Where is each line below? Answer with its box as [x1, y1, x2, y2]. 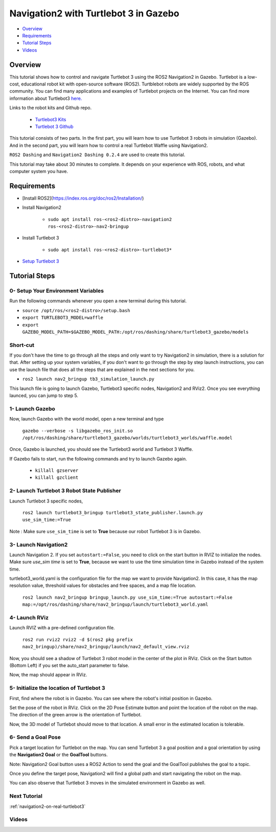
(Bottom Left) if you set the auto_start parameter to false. [9, 662, 130, 668]
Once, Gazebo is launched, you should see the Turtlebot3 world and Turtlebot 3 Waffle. [9, 446, 194, 452]
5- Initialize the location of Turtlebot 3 [9, 685, 105, 692]
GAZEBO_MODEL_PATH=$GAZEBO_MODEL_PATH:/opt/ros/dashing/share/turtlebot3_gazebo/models [22, 329, 249, 335]
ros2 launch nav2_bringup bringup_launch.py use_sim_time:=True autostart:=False [22, 594, 233, 600]
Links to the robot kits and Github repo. [9, 105, 92, 111]
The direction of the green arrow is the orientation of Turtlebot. [9, 712, 142, 718]
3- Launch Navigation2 [9, 541, 68, 548]
